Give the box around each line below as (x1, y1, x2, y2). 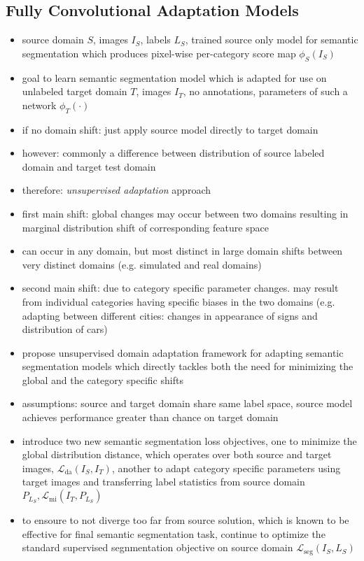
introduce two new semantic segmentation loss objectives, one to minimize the (22, 433, 357, 448)
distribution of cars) (22, 322, 108, 336)
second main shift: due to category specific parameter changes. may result (22, 280, 339, 295)
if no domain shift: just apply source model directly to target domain (22, 122, 318, 136)
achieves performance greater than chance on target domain (22, 410, 279, 425)
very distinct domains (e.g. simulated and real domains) (22, 257, 262, 271)
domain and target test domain (22, 159, 156, 173)
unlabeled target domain (22, 84, 127, 99)
